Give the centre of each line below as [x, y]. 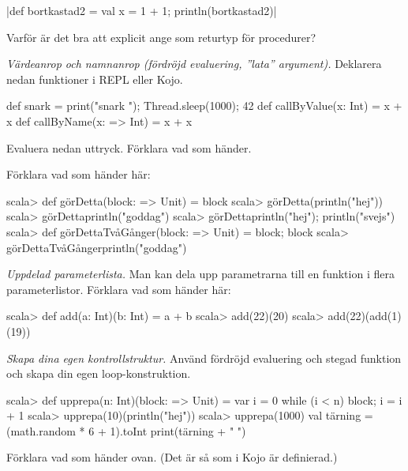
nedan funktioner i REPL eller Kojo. [95, 79]
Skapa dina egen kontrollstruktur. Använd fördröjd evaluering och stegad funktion [204, 358]
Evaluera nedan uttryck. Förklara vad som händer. [129, 147]
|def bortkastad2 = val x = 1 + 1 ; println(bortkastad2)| [142, 10]
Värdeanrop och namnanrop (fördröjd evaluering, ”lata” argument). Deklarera [194, 64]
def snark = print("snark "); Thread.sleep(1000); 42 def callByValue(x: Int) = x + [204, 106]
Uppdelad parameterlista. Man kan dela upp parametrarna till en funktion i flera [200, 274]
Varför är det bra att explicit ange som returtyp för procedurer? [161, 37]
